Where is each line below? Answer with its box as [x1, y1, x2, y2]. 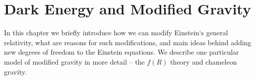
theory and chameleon [170, 56, 237, 67]
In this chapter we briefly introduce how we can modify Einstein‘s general [4, 27, 228, 38]
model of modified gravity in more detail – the [4, 56, 145, 67]
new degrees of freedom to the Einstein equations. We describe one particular [4, 47, 239, 57]
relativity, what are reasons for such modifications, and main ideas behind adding [4, 37, 252, 47]
